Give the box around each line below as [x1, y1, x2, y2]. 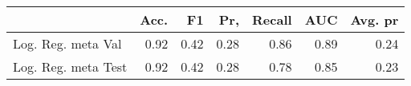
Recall [252, 10, 292, 29]
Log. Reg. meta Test [13, 57, 128, 76]
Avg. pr [350, 10, 399, 29]
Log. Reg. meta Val [13, 34, 122, 53]
